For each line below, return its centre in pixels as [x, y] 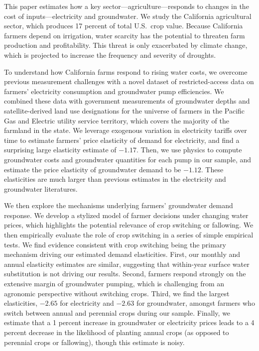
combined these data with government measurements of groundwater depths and [127, 101]
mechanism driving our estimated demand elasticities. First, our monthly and [122, 254]
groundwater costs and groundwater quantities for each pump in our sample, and [128, 159]
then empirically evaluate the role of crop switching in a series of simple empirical [129, 235]
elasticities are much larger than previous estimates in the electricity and [115, 179]
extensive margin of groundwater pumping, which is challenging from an [114, 284]
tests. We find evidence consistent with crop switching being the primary [115, 244]
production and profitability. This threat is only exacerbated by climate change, [126, 45]
